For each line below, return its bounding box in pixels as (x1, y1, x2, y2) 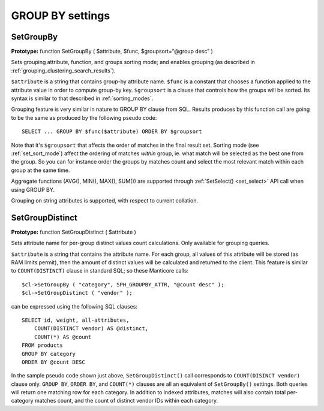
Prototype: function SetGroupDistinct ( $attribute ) (11, 228, 136, 235)
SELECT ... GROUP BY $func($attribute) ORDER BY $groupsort (22, 128, 202, 135)
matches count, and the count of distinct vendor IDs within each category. (34, 397, 218, 404)
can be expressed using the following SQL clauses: (11, 303, 138, 310)
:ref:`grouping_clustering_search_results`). (11, 67, 116, 74)
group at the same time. (11, 167, 70, 174)
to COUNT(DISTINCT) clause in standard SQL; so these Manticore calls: (11, 267, 189, 274)
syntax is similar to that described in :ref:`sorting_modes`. (11, 95, 154, 102)
